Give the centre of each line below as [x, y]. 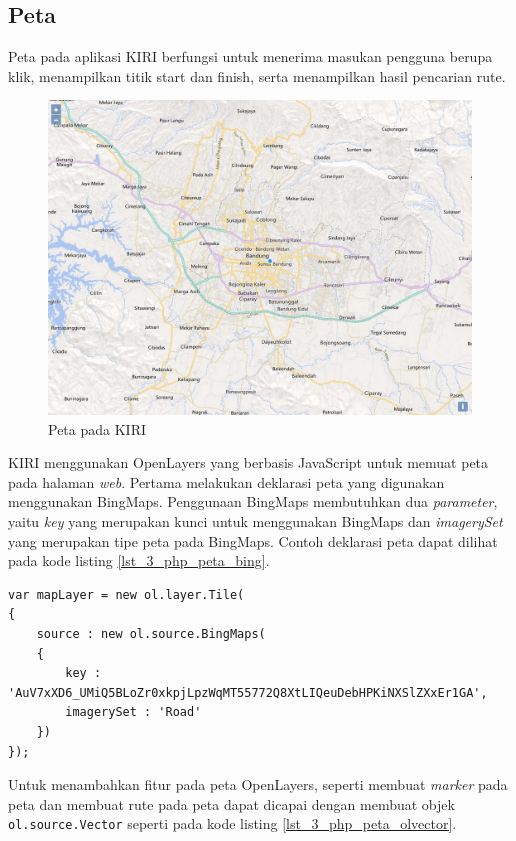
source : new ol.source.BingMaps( [151, 634]
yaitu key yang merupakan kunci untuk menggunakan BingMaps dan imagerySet [255, 521]
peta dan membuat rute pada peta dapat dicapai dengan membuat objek [231, 803]
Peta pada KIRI [97, 428]
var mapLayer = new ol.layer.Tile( [126, 594]
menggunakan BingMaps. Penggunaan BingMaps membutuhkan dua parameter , [253, 501]
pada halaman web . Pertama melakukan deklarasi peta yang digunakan [226, 481]
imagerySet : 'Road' [133, 712]
